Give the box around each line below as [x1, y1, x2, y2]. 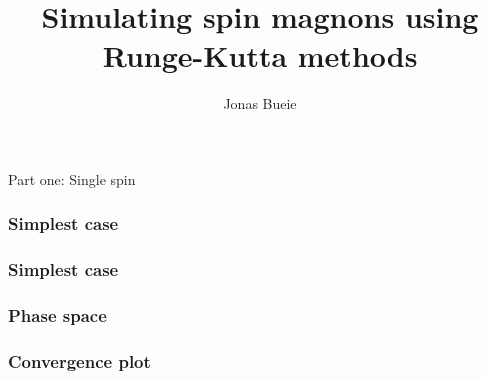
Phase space [8, 303, 107, 328]
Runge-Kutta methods [102, 35, 418, 76]
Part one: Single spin [8, 168, 136, 189]
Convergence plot [8, 348, 151, 373]
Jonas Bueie [223, 93, 297, 114]
